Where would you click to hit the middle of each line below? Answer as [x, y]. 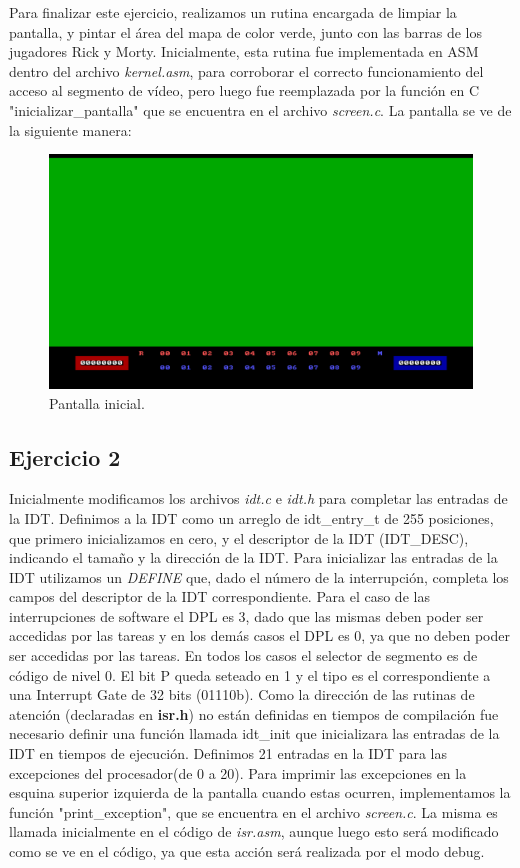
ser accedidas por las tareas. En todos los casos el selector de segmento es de [243, 655]
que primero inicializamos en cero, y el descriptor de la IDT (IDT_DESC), [239, 537]
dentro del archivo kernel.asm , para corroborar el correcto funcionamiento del [246, 70]
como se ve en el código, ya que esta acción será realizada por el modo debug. [247, 851]
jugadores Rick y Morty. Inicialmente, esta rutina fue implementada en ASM [244, 51]
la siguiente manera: [70, 129]
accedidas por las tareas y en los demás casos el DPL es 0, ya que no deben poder [259, 635]
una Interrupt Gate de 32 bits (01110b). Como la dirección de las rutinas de [242, 694]
